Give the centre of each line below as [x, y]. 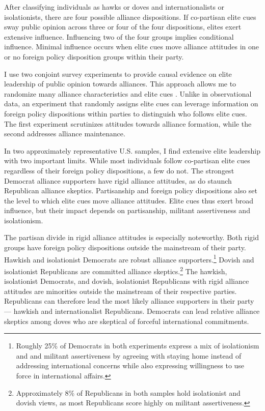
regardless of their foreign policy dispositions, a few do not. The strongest [119, 170]
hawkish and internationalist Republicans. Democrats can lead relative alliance [137, 311]
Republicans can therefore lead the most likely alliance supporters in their [120, 301]
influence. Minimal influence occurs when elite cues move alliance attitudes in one [131, 47]
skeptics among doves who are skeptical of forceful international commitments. [127, 321]
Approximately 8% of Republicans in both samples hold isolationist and [128, 392]
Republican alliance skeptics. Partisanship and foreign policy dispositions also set [131, 190]
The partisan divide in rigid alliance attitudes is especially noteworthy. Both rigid [132, 237]
